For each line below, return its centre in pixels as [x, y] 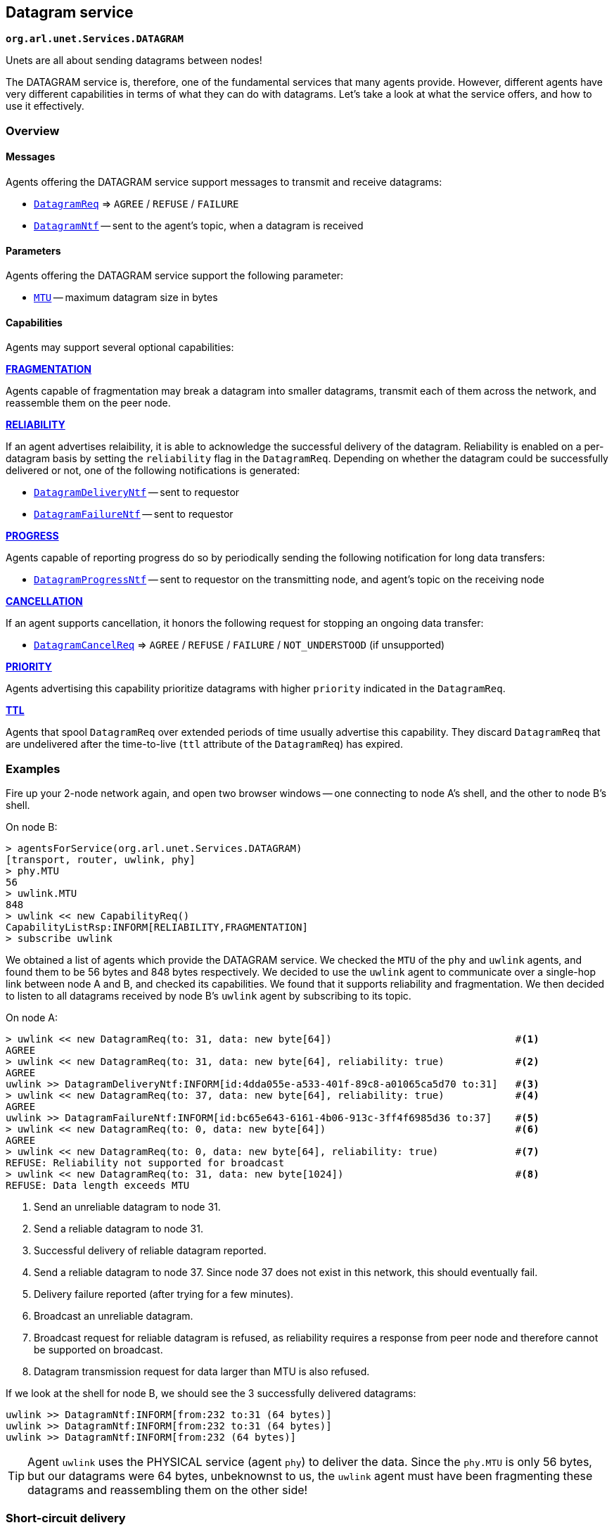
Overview [33, 130]
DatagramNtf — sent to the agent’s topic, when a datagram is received [199, 226]
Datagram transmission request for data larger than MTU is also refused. [202, 1372]
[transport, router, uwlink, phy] [101, 860]
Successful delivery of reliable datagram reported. [150, 1251]
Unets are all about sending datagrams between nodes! [134, 60]
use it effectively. [45, 106]
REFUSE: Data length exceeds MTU [98, 1186]
